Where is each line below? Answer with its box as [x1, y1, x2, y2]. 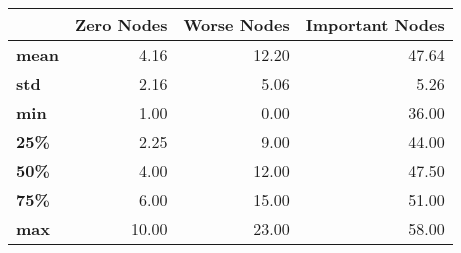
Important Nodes [305, 13, 445, 36]
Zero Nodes [74, 13, 168, 36]
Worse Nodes [183, 13, 290, 36]
